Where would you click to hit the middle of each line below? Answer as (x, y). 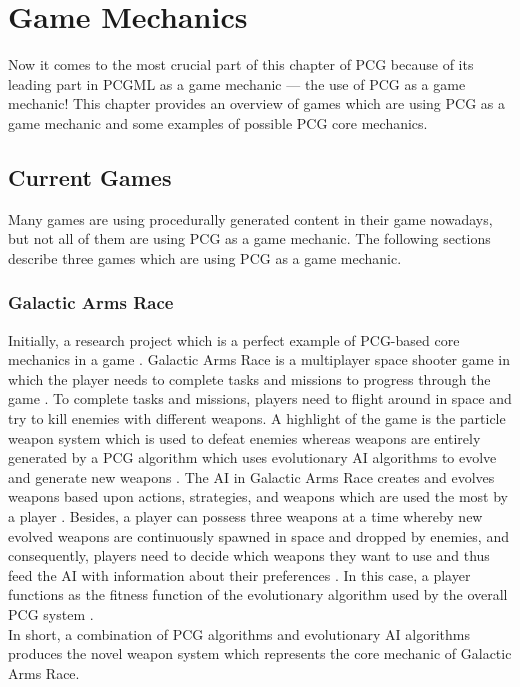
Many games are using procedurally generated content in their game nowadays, (250, 218)
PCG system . (51, 614)
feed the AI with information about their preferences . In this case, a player (239, 574)
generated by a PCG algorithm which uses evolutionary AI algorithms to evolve (252, 457)
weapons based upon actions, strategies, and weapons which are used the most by (258, 496)
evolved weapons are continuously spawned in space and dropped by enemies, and (258, 535)
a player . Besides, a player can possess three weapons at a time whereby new (245, 516)
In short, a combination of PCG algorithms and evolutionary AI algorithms (239, 633)
